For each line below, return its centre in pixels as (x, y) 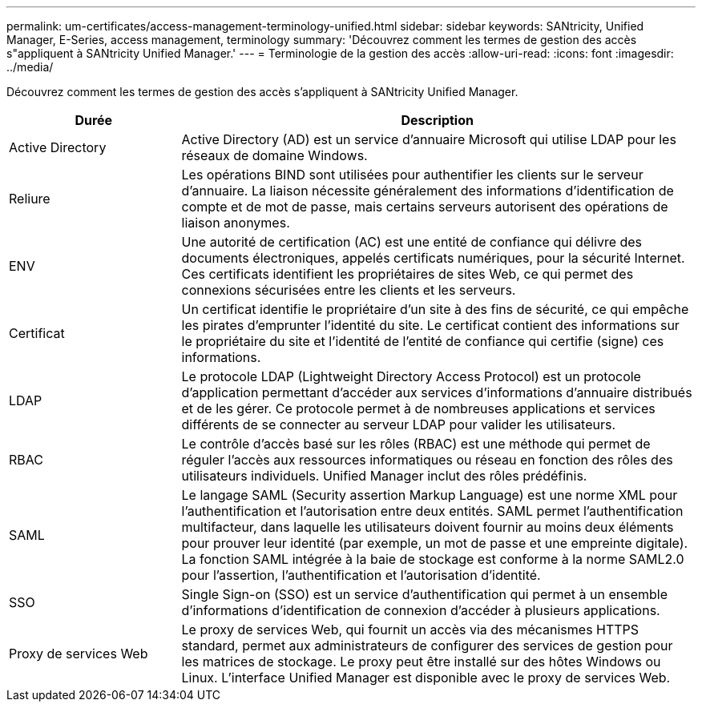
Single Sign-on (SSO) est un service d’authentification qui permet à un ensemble (425, 594)
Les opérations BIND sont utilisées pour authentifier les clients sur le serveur (412, 175)
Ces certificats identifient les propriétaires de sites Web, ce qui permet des (407, 274)
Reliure (30, 199)
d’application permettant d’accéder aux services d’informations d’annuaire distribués (437, 392)
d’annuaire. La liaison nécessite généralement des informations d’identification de (428, 191)
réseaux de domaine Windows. (274, 155)
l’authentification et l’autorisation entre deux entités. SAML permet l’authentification (432, 511)
